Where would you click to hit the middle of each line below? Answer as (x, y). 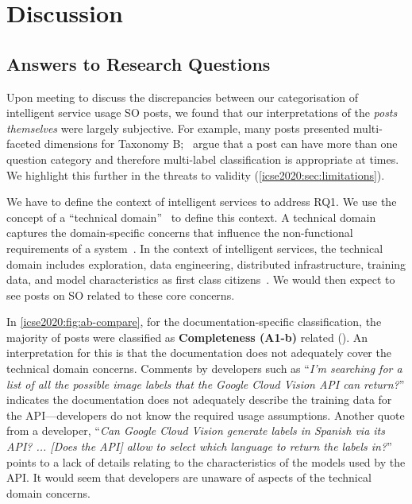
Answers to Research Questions (139, 63)
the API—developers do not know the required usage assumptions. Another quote (206, 415)
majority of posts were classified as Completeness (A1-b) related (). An (187, 337)
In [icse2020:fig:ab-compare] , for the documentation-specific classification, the (194, 322)
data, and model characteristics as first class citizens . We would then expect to (201, 279)
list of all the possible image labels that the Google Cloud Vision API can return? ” (206, 384)
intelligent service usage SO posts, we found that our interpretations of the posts (202, 112)
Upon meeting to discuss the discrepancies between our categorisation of (183, 97)
